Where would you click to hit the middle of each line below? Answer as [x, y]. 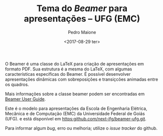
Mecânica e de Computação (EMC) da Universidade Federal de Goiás [75, 113]
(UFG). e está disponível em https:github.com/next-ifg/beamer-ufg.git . [76, 119]
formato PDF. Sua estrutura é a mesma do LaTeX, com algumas [69, 69]
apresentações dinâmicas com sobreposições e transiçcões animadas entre [82, 79]
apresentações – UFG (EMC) [82, 19]
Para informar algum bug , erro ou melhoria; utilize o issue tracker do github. [81, 128]
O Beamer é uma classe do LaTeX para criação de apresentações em [74, 64]
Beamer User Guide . [26, 99]
